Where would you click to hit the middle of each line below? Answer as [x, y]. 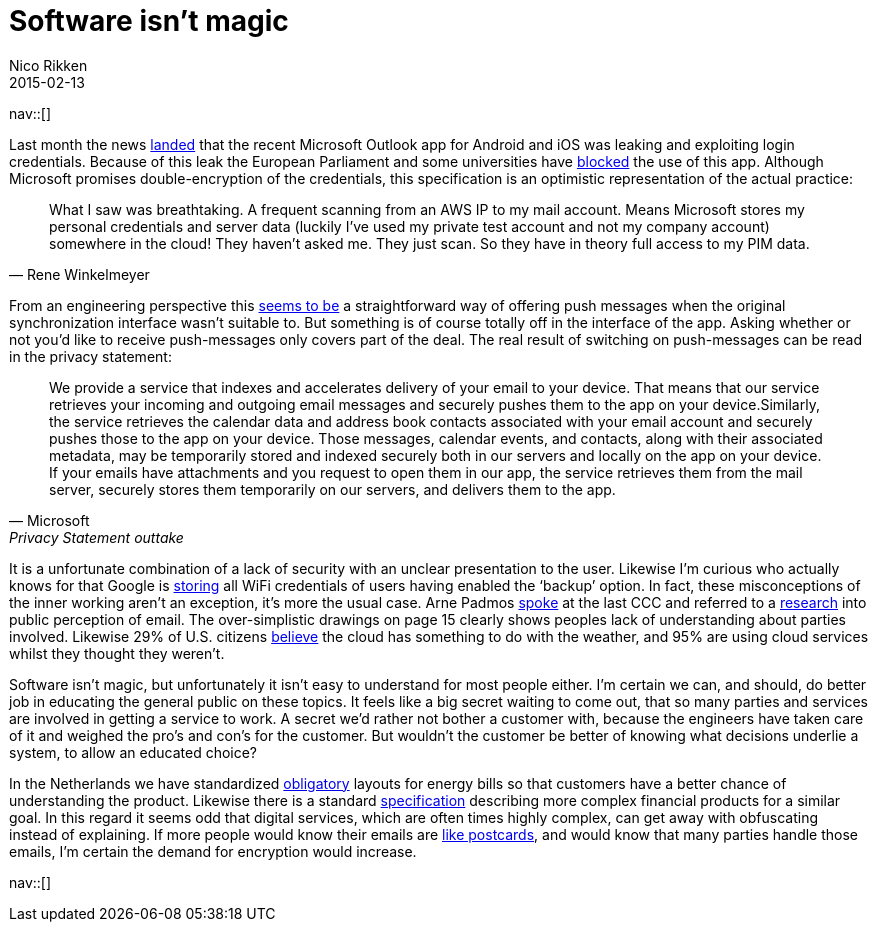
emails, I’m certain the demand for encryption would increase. [213, 851]
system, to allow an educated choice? [133, 752]
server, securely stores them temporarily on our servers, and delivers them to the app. [332, 489]
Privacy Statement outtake [96, 537]
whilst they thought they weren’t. [117, 653]
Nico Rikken [48, 65]
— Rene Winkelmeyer [79, 274]
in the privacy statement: [90, 356]
